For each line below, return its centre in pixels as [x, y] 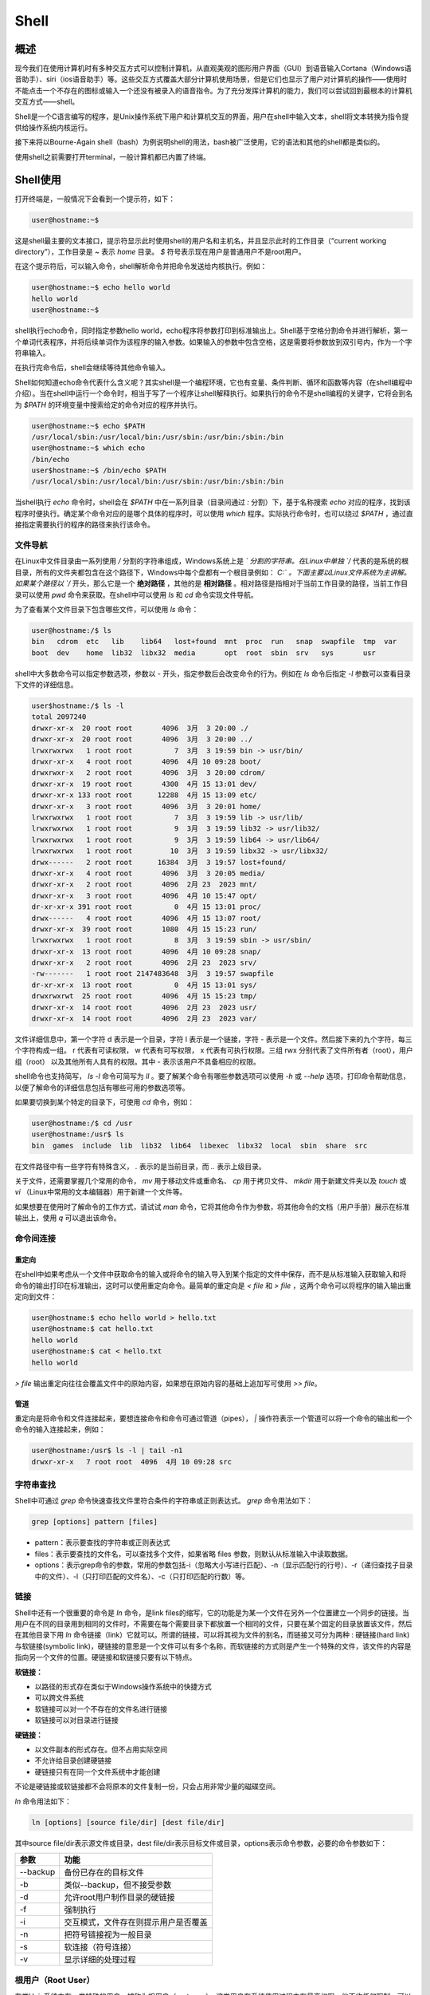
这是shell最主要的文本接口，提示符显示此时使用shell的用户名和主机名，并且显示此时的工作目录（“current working [201, 240]
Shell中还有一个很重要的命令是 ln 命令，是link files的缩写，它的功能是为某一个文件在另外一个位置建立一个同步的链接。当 [212, 1613]
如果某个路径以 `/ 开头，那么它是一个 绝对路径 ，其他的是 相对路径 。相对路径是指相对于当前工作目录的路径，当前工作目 [211, 583]
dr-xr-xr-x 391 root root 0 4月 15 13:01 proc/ [147, 907]
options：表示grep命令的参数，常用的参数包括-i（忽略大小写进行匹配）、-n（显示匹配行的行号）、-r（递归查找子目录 [224, 1565]
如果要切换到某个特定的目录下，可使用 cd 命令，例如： [105, 1102]
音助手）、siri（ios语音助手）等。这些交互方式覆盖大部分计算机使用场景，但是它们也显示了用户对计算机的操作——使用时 [211, 79]
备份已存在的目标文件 [104, 1872]
